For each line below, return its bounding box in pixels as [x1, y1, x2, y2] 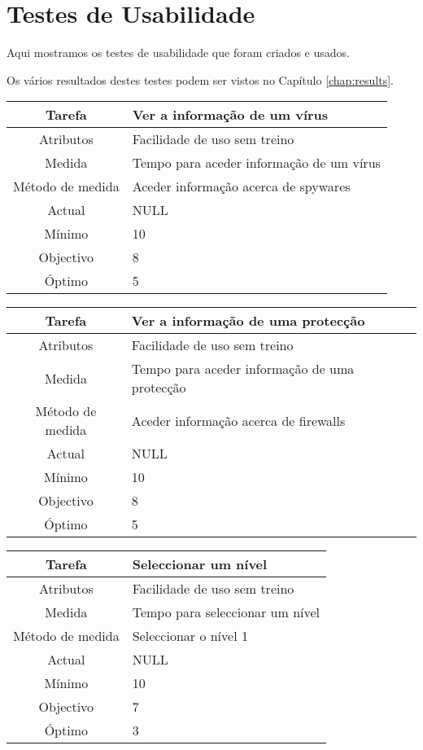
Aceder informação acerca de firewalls [131, 410, 346, 430]
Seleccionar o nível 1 [132, 626, 248, 646]
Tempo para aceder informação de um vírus [132, 153, 381, 173]
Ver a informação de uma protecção [131, 311, 365, 331]
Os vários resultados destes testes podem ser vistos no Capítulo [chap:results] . [7, 71, 394, 88]
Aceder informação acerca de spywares [132, 177, 351, 196]
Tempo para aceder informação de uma [131, 359, 355, 379]
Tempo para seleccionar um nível [132, 603, 321, 622]
